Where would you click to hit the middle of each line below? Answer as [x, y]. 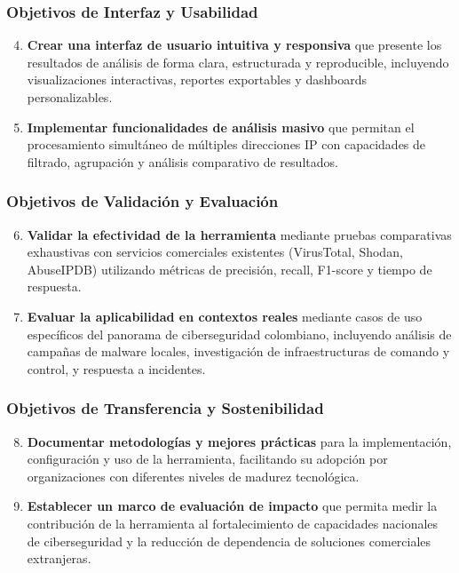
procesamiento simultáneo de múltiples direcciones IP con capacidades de [226, 144]
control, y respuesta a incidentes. [116, 368]
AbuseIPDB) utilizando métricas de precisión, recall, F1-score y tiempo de [229, 269]
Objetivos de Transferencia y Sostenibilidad [165, 408]
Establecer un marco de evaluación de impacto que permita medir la [232, 506]
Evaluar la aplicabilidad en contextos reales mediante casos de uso [225, 316]
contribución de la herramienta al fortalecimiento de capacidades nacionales [233, 523]
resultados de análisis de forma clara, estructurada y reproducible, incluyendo [238, 62]
